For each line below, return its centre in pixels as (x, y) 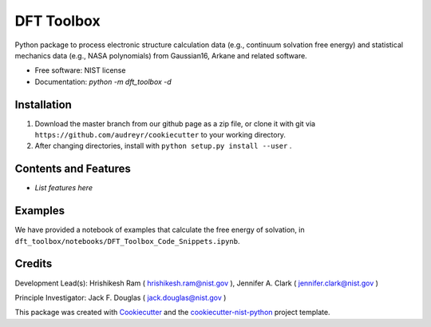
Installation (43, 104)
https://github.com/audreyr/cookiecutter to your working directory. (160, 135)
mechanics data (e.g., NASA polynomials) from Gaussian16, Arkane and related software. (161, 55)
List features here (64, 188)
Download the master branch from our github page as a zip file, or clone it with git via (175, 123)
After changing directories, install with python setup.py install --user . (163, 146)
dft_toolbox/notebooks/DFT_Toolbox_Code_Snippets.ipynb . (127, 241)
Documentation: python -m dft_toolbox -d (103, 82)
